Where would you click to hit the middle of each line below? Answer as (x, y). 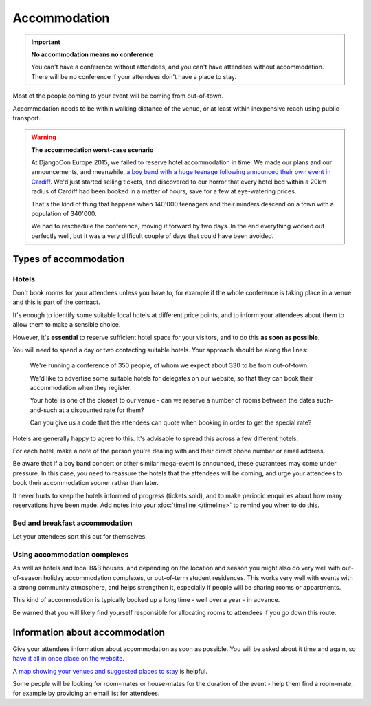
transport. (27, 118)
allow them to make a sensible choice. (67, 325)
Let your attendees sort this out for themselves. (80, 537)
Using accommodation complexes (71, 554)
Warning (44, 137)
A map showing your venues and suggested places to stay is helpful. (110, 671)
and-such (44, 410)
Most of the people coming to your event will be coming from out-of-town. (118, 96)
